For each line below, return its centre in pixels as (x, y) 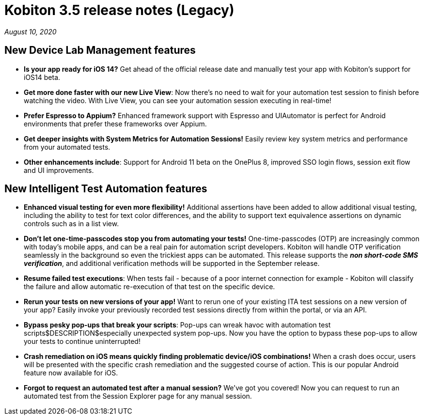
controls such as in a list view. (71, 224)
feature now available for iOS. (71, 373)
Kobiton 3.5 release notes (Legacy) (119, 10)
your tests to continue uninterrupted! (82, 341)
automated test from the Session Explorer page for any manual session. (138, 396)
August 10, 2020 (31, 31)
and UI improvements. (59, 170)
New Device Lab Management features (100, 50)
